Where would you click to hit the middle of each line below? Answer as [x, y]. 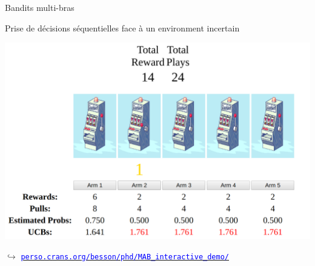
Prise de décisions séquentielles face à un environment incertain [122, 28]
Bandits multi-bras [40, 7]
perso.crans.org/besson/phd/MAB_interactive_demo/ [125, 257]
